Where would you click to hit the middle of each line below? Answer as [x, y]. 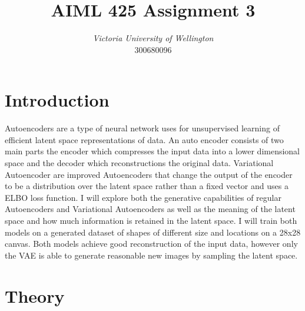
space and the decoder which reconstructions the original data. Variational [139, 163]
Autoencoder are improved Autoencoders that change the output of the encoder [149, 174]
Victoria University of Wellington [153, 38]
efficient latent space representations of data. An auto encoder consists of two [144, 139]
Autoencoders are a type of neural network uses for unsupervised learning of [142, 128]
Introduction [57, 100]
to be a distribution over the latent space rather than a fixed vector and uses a [147, 186]
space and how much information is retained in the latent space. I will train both [151, 220]
